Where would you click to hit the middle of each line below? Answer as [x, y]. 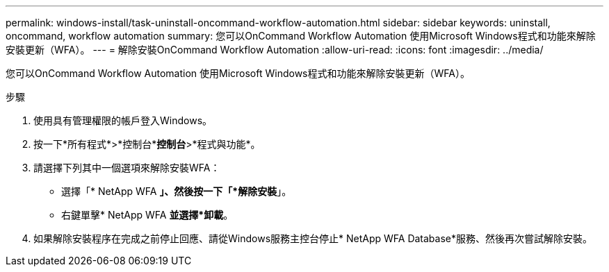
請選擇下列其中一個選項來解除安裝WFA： [127, 168]
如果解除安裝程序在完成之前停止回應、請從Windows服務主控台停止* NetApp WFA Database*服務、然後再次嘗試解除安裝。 [313, 238]
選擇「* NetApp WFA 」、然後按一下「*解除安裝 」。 [177, 191]
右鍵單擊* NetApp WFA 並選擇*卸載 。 [147, 215]
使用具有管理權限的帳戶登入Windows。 [123, 120]
